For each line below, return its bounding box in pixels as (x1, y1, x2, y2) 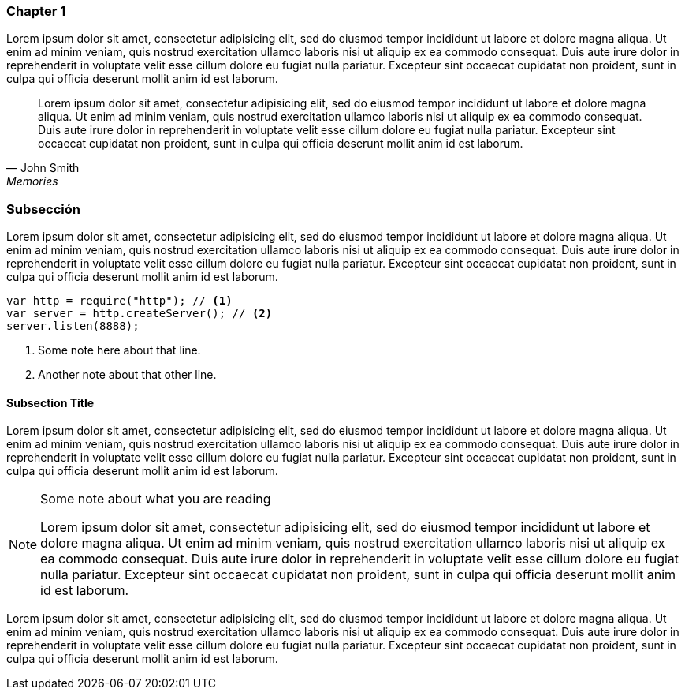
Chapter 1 (6, 3, 66, 19)
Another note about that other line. (38, 368, 217, 382)
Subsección (6, 200, 81, 217)
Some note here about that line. (38, 343, 201, 357)
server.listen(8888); (6, 320, 140, 333)
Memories (6, 174, 58, 189)
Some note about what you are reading (40, 491, 271, 507)
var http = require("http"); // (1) (6, 294, 233, 308)
